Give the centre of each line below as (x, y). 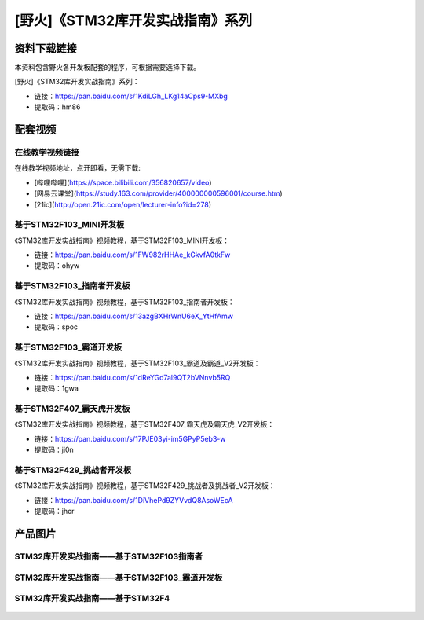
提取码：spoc (56, 327)
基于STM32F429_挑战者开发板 (73, 470)
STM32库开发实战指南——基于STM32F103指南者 (109, 556)
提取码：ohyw (57, 266)
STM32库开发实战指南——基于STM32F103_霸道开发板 (119, 578)
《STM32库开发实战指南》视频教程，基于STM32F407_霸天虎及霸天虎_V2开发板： (144, 424)
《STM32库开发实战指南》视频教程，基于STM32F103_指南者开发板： (124, 302)
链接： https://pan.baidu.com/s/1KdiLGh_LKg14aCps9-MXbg (131, 96)
